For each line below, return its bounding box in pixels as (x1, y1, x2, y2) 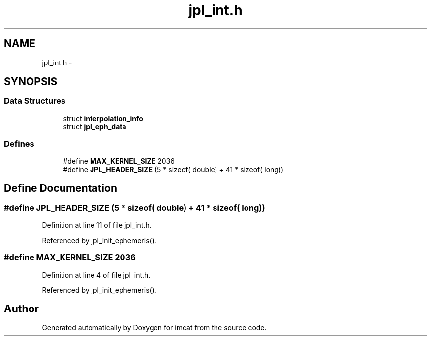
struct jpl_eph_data (63, 122, 126, 131)
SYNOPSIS (4, 75, 58, 88)
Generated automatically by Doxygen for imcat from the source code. (42, 323, 267, 332)
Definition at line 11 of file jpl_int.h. (42, 220, 152, 229)
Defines (4, 139, 34, 149)
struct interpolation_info (63, 114, 143, 123)
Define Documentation (4, 182, 117, 194)
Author (4, 302, 39, 315)
